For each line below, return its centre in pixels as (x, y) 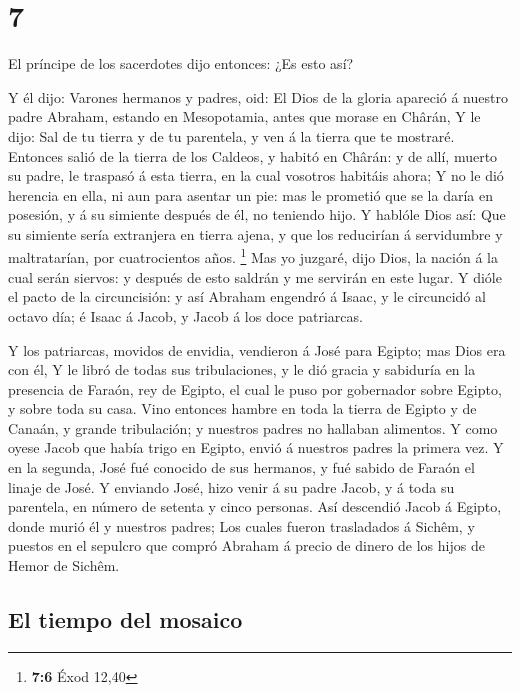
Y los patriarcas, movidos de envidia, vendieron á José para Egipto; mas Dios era (257, 349)
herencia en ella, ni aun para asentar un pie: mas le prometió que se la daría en (250, 194)
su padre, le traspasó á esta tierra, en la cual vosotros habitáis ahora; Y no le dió (256, 175)
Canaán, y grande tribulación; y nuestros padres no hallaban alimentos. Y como (253, 427)
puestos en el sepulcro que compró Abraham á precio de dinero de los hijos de (246, 545)
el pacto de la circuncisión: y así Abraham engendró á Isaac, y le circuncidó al (247, 296)
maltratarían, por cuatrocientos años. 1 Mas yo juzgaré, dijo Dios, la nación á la (253, 256)
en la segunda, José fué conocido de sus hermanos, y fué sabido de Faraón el (241, 467)
